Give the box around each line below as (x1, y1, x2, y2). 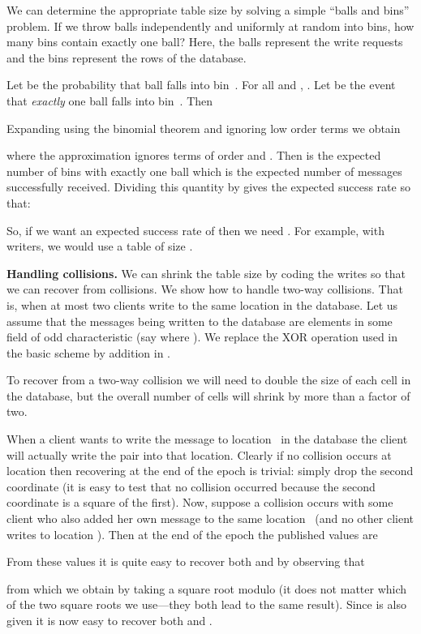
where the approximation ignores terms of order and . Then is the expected (6, 147, 381, 164)
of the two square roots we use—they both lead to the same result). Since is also (6, 596, 406, 613)
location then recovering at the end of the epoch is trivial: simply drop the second (6, 462, 414, 479)
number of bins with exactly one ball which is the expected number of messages (6, 162, 402, 179)
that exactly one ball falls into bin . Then (6, 92, 213, 109)
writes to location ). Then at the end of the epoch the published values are (6, 525, 378, 542)
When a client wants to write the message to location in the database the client (6, 431, 408, 448)
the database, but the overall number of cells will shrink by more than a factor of (6, 387, 410, 404)
